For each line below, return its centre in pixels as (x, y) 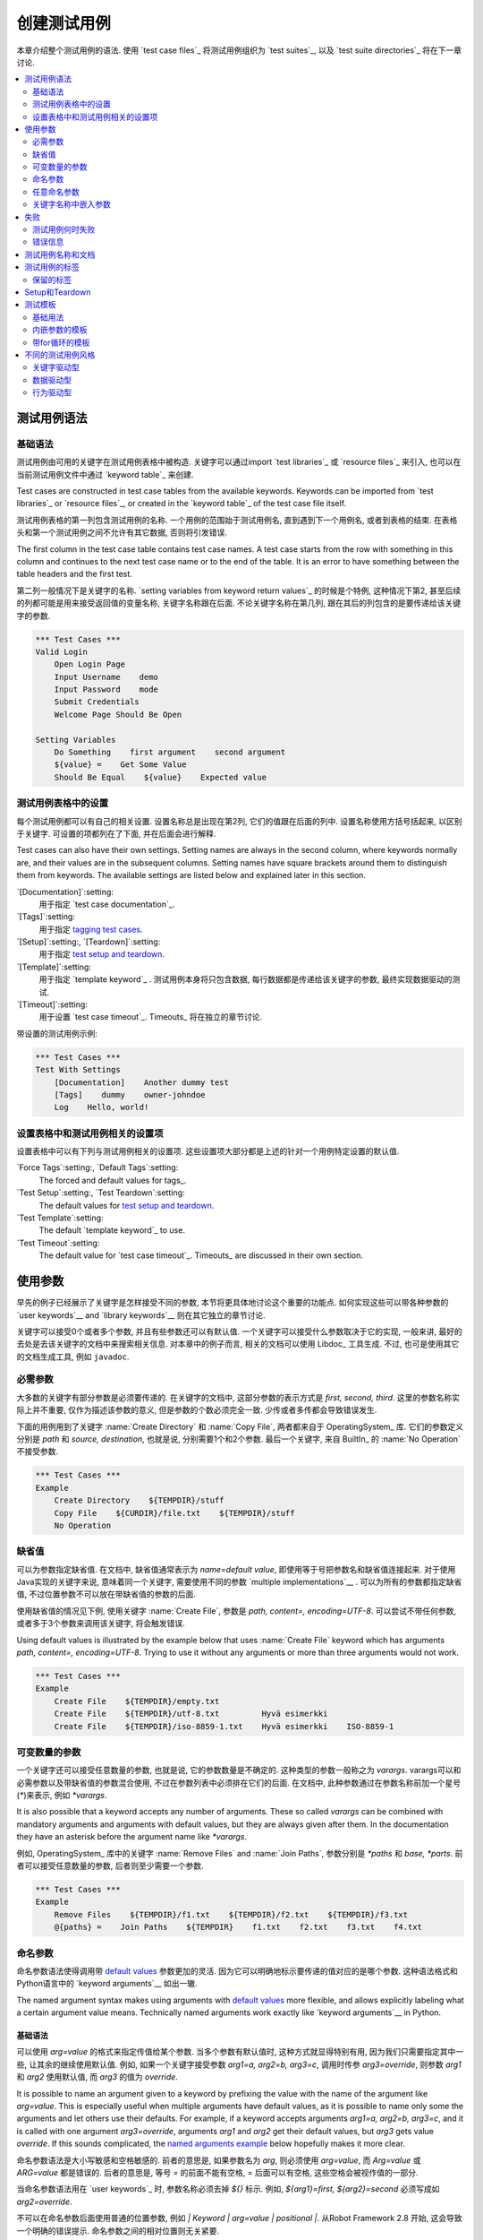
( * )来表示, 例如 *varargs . (62, 1796)
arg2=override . (44, 2201)
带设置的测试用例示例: (57, 1033)
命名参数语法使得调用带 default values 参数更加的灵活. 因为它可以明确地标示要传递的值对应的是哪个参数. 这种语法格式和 (237, 1970)
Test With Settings (78, 1070)
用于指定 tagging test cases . (91, 929)
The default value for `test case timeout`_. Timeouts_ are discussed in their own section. (201, 1255)
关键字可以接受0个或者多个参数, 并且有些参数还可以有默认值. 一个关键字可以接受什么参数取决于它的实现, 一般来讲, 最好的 (239, 1331)
